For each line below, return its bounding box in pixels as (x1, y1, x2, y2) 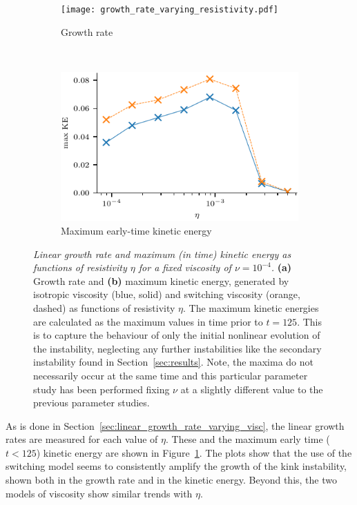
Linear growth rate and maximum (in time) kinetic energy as (33, 246, 291, 261)
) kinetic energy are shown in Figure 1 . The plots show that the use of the (36, 445, 352, 459)
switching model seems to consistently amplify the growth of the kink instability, (6, 459, 347, 473)
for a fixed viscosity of (138, 260, 231, 275)
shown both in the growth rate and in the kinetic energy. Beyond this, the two (6, 473, 337, 487)
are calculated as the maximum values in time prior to (33, 314, 263, 328)
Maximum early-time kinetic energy (61, 223, 212, 237)
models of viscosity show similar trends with (6, 486, 193, 500)
